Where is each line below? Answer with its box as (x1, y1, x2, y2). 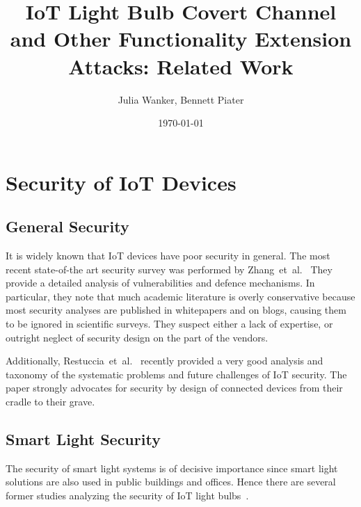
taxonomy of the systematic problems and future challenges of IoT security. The (6, 367, 347, 381)
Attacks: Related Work (68, 51, 294, 80)
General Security (6, 216, 129, 237)
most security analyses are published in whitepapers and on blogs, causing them (6, 303, 346, 317)
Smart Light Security (6, 428, 161, 449)
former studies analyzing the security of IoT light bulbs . (6, 488, 249, 502)
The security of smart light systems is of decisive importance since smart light (6, 460, 338, 475)
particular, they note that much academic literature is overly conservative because (6, 289, 355, 303)
